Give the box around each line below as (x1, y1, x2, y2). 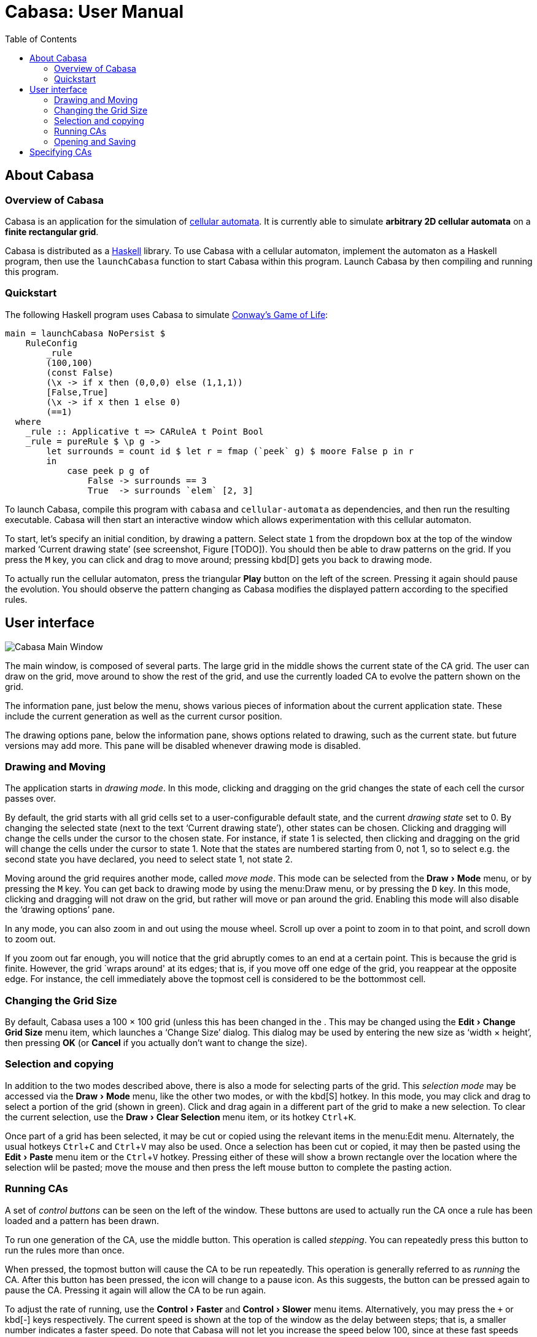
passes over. (5, 793, 56, 804)
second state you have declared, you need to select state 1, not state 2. (5, 854, 293, 865)
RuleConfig (25, 338, 78, 348)
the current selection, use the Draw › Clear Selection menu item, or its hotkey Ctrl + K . (5, 1111, 357, 1122)
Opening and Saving (54, 136, 136, 147)
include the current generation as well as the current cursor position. (5, 710, 282, 721)
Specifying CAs (29, 146, 92, 157)
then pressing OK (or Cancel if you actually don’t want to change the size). (5, 1037, 307, 1048)
